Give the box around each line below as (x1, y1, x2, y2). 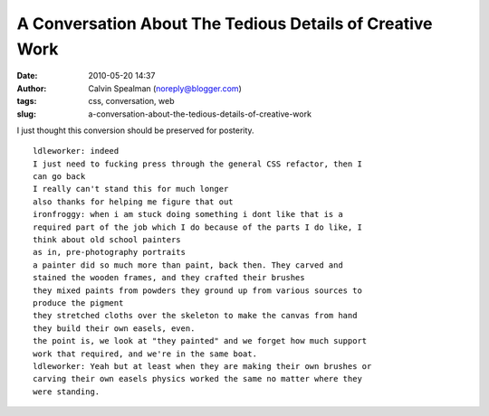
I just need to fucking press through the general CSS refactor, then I (33, 158, 362, 169)
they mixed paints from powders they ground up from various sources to (33, 285, 362, 296)
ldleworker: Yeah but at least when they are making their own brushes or (33, 361, 372, 371)
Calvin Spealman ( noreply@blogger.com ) (88, 82, 242, 94)
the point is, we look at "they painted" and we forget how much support (33, 336, 368, 346)
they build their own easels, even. (33, 323, 196, 334)
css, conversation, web (88, 96, 176, 107)
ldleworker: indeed (33, 146, 120, 156)
